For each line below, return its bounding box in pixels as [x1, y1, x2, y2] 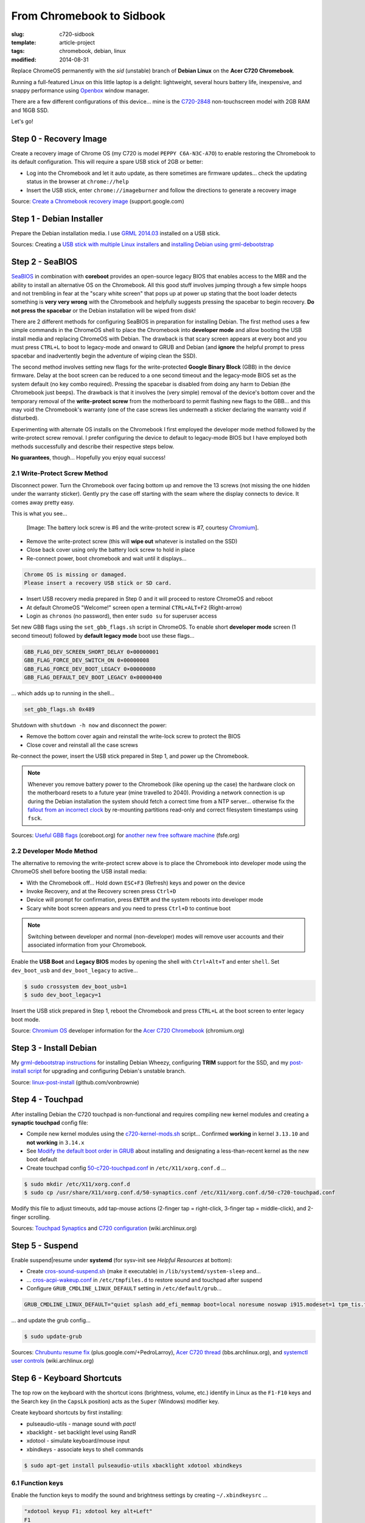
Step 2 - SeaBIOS [11, 256, 78, 267]
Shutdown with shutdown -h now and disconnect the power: [11, 721, 167, 729]
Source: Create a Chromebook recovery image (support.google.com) [11, 197, 185, 205]
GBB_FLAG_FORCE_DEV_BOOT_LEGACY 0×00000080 [24, 665, 156, 673]
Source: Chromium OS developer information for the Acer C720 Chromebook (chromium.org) [11, 1027, 245, 1034]
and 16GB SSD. [11, 107, 49, 114]
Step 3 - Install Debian [11, 1042, 97, 1053]
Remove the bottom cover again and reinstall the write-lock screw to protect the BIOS [26, 733, 241, 740]
